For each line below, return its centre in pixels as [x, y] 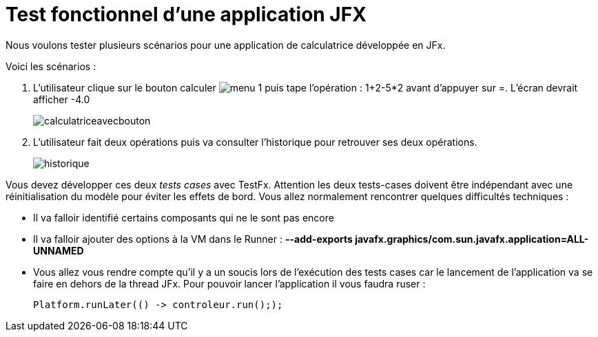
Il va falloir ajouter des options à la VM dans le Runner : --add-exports [193, 239]
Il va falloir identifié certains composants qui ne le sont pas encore [184, 217]
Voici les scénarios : [51, 66]
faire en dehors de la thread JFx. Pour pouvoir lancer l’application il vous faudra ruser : [229, 283]
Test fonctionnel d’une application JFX [186, 14]
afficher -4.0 [62, 99]
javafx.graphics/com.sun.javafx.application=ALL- [472, 239]
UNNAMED [59, 250]
